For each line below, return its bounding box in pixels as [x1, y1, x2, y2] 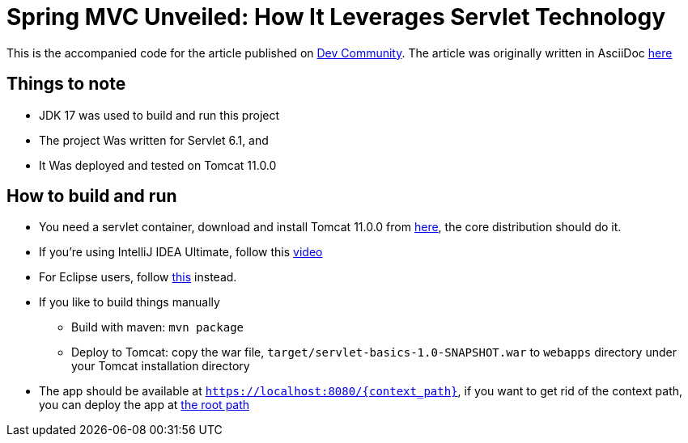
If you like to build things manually [39, 295, 220, 310]
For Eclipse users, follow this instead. [39, 270, 237, 285]
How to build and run [6, 186, 177, 207]
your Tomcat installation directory [71, 359, 250, 373]
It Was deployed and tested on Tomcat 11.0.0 [39, 158, 277, 172]
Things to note [6, 74, 126, 95]
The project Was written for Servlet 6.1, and [39, 133, 269, 147]
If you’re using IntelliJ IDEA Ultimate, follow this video [39, 245, 323, 259]
